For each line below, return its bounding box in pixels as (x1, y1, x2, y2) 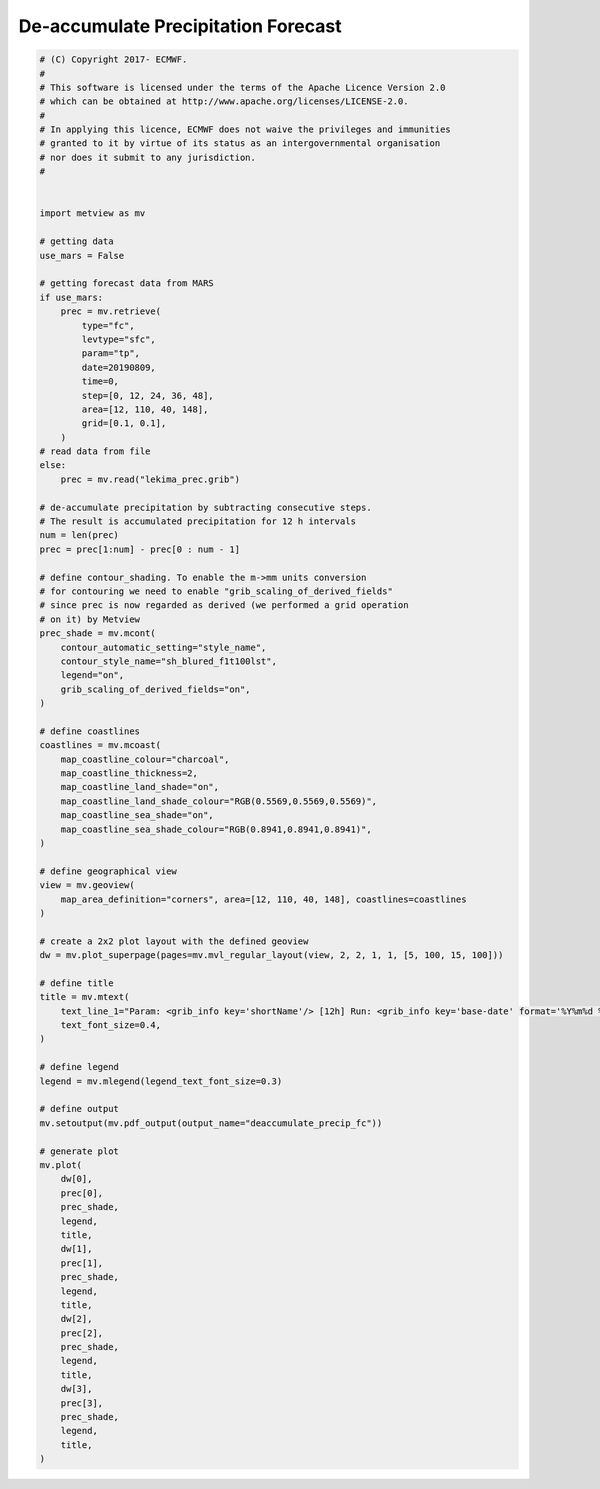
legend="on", (60, 670, 125, 681)
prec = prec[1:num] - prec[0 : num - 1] (39, 543, 240, 555)
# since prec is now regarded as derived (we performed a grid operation (39, 600, 409, 611)
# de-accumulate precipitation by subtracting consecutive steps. (39, 501, 372, 513)
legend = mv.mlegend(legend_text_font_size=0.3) (39, 1075, 283, 1087)
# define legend (39, 1061, 120, 1073)
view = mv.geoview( (39, 880, 135, 891)
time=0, (81, 376, 120, 387)
